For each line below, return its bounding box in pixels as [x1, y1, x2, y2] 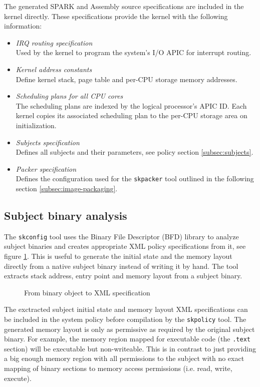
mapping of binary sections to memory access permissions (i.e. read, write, [4, 363, 232, 373]
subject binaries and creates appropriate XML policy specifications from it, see [4, 241, 246, 251]
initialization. [16, 120, 57, 130]
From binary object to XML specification [24, 287, 150, 297]
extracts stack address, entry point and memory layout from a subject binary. [4, 270, 242, 281]
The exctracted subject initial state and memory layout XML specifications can [4, 304, 248, 314]
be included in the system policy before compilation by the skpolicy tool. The [4, 313, 246, 324]
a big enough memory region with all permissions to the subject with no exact [4, 353, 244, 363]
